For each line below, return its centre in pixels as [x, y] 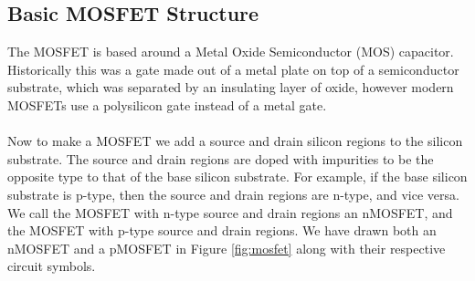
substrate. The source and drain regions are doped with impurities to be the [221, 158]
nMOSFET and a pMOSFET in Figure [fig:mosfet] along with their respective [227, 248]
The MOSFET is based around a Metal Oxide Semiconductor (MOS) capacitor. [231, 52]
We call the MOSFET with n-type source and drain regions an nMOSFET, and [230, 212]
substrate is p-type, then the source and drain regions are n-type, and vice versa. [233, 194]
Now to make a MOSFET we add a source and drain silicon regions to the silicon [235, 141]
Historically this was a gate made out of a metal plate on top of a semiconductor [233, 69]
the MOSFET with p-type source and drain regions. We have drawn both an [222, 230]
